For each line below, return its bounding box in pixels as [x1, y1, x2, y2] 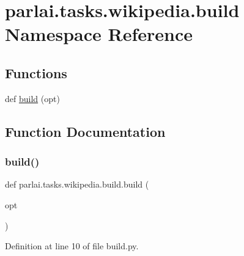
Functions [5, 63, 67, 82]
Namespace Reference [5, 21, 193, 46]
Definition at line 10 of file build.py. [5, 240, 139, 252]
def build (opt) [5, 92, 60, 104]
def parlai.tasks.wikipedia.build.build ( [5, 178, 149, 191]
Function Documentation [5, 122, 166, 141]
